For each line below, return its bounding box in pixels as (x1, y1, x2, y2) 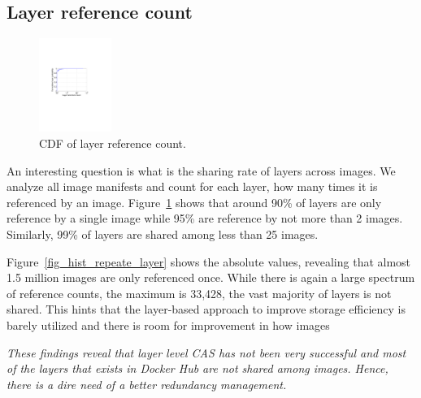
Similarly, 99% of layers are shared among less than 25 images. (7, 226, 319, 243)
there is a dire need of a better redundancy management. (7, 375, 287, 392)
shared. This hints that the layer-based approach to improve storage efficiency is (7, 301, 406, 318)
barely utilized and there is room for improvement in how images (7, 316, 330, 333)
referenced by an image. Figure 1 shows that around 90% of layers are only (7, 193, 382, 210)
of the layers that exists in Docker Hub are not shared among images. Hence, (7, 360, 388, 377)
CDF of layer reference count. (39, 135, 186, 152)
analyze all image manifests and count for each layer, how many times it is (7, 178, 378, 195)
